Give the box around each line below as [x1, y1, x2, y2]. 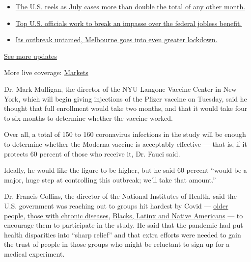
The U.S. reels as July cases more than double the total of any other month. [15, 1, 246, 11]
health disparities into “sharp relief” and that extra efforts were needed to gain [4, 229, 241, 239]
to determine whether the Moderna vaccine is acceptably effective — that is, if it [4, 138, 247, 149]
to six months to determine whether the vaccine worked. [4, 112, 173, 123]
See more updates [4, 51, 57, 61]
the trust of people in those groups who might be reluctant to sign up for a [4, 239, 230, 249]
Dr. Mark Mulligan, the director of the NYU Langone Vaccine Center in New [4, 83, 237, 94]
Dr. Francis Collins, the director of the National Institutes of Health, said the [4, 191, 237, 201]
